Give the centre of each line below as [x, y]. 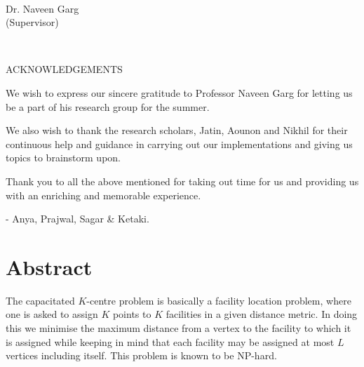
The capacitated [40, 300]
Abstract [49, 266]
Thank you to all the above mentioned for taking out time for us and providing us [182, 181]
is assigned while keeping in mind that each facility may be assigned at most [170, 341]
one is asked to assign [52, 314]
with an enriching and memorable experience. [103, 195]
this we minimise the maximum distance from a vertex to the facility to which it [178, 328]
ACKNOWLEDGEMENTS [64, 69]
